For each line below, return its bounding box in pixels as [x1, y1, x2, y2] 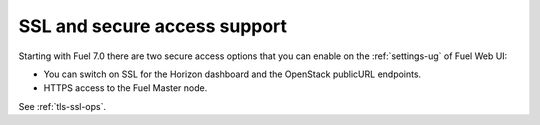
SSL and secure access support [18, 15, 288, 37]
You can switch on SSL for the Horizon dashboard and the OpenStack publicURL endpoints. [43, 68, 422, 80]
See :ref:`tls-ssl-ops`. [18, 100, 107, 112]
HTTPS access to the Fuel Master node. [43, 82, 208, 94]
